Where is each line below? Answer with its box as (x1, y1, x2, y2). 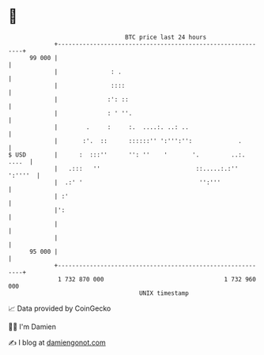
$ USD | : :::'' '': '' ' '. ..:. (8, 150, 246, 159)
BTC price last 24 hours (125, 33, 207, 41)
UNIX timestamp (138, 289, 190, 297)
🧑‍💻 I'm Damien (8, 322, 57, 331)
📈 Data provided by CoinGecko (8, 304, 111, 313)
